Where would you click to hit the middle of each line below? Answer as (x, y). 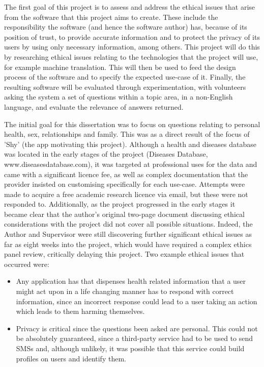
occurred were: (27, 264)
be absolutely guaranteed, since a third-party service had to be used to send (135, 338)
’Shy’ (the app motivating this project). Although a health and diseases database (130, 144)
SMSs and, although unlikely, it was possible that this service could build (130, 348)
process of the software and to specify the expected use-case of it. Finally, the (125, 77)
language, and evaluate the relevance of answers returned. (94, 106)
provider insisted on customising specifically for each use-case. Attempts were (125, 184)
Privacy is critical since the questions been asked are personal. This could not (137, 328)
